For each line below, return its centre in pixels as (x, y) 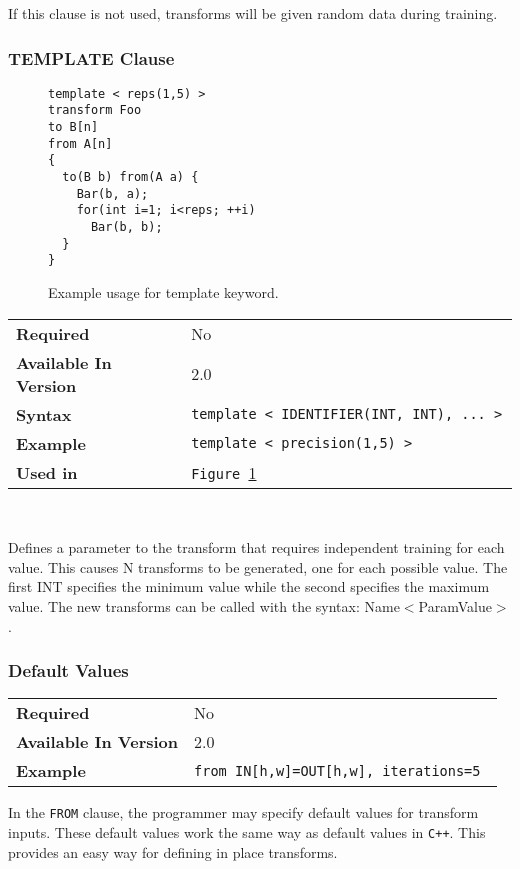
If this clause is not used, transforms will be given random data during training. (253, 13)
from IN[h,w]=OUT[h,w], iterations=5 (337, 770)
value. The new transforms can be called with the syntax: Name (204, 606)
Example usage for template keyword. (163, 292)
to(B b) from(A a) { (130, 177)
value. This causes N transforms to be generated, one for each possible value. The (258, 566)
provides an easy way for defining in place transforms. (173, 851)
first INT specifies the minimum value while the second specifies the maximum (249, 586)
